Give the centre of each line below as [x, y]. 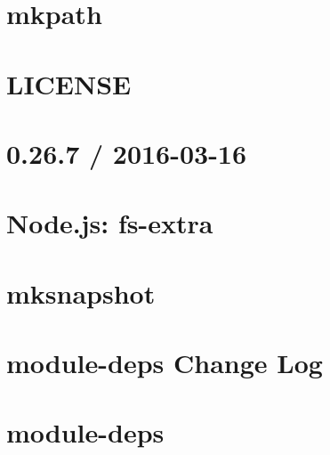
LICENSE [69, 83]
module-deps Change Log [165, 363]
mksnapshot [81, 292]
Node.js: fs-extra [110, 223]
